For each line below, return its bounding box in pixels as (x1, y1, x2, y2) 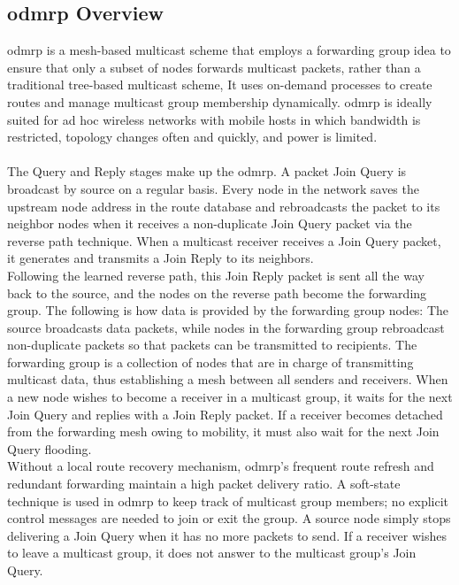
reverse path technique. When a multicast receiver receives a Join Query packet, (7, 231, 441, 250)
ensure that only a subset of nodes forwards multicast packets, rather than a (7, 58, 421, 76)
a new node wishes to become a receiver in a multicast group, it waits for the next (7, 388, 453, 406)
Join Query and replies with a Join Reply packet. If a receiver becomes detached (7, 404, 443, 423)
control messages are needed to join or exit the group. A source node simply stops (7, 509, 451, 527)
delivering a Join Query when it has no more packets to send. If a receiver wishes (7, 526, 447, 544)
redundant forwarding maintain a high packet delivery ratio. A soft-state (7, 474, 401, 493)
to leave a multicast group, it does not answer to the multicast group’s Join (7, 543, 417, 562)
